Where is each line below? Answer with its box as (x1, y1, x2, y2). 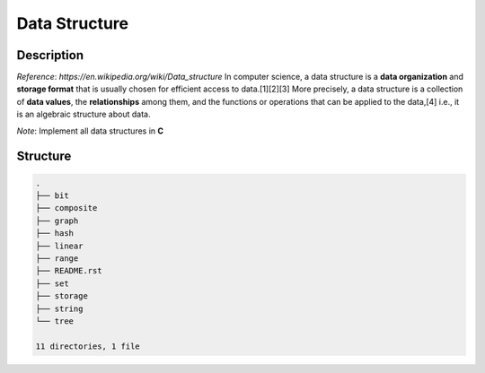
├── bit (35, 191, 69, 201)
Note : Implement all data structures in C (16, 126, 164, 136)
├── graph (35, 215, 79, 226)
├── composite (35, 203, 98, 213)
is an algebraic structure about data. (16, 108, 151, 120)
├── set (35, 278, 69, 289)
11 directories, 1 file (35, 341, 141, 351)
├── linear (35, 240, 84, 251)
